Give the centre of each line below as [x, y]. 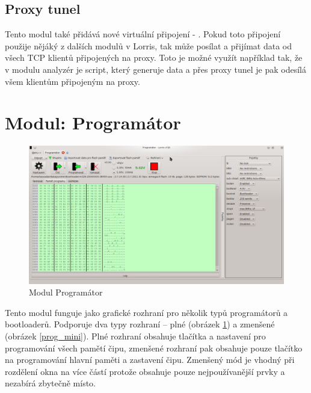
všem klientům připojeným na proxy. [72, 81]
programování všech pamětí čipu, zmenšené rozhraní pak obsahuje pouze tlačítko [154, 348]
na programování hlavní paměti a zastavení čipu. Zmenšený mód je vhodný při [150, 360]
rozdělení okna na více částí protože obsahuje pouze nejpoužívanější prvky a [145, 371]
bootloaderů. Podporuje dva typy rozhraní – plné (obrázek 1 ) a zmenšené [140, 324]
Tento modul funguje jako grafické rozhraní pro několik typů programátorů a [146, 312]
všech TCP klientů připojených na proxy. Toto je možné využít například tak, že [154, 57]
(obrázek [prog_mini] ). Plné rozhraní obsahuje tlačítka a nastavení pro [135, 336]
